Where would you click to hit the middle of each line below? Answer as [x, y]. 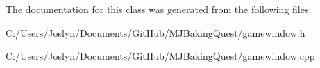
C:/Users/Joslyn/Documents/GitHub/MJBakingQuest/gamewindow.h [155, 32]
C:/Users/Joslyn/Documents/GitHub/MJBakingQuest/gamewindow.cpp [160, 56]
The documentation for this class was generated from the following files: [159, 9]
